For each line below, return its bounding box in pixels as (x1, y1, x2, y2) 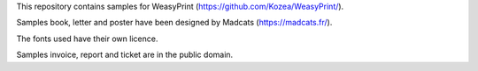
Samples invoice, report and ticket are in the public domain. (16, 49, 234, 60)
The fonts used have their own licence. (16, 33, 158, 44)
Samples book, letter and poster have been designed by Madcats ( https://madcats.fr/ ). (16, 18, 333, 28)
